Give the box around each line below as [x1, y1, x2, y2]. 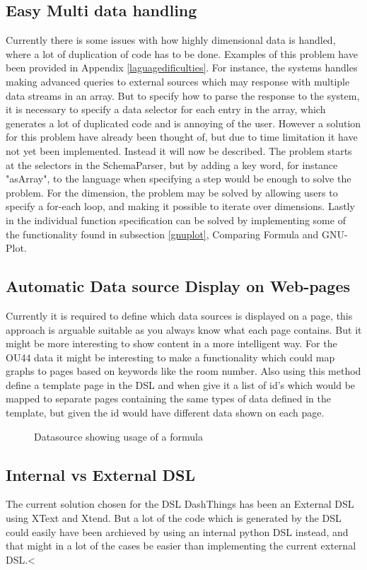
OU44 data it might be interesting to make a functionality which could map [6, 349, 335, 364]
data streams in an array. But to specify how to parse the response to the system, [6, 88, 360, 103]
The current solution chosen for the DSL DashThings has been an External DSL [6, 496, 354, 511]
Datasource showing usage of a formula [34, 429, 203, 443]
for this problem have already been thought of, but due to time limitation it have [6, 129, 358, 144]
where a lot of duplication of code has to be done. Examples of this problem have [6, 46, 358, 61]
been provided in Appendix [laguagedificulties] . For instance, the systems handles [6, 60, 358, 75]
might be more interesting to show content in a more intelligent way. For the [6, 336, 337, 351]
